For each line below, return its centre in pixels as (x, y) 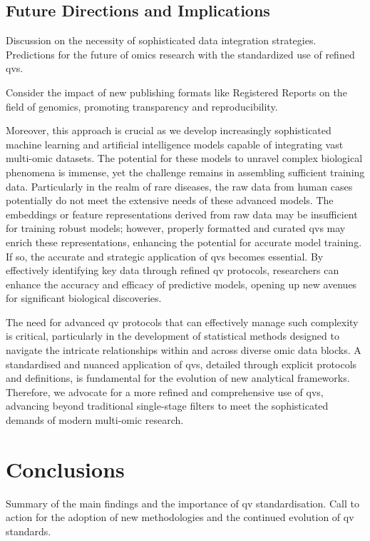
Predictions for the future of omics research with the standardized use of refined (180, 54)
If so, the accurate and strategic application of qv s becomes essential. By (165, 256)
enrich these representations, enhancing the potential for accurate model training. (184, 242)
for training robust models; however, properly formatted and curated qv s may (176, 228)
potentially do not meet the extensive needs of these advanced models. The (170, 200)
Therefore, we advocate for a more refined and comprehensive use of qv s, (165, 391)
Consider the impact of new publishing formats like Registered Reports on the (176, 92)
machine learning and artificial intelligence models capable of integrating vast (175, 144)
